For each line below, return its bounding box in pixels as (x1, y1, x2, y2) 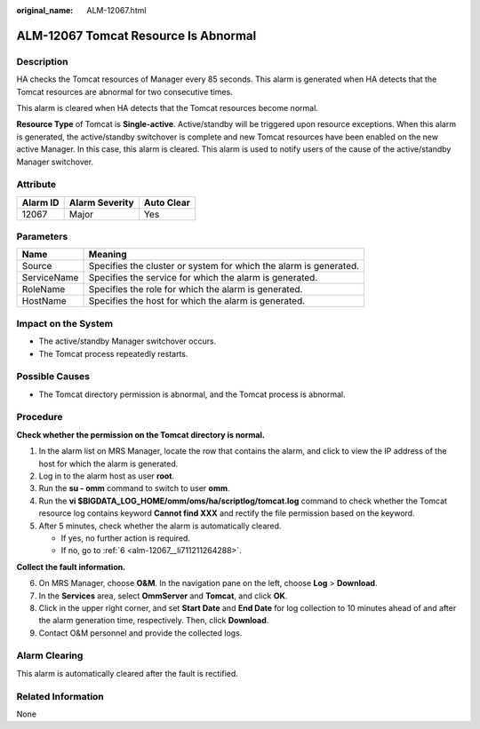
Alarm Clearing (16, 649, 84, 662)
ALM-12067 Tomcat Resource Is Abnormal (16, 28, 257, 44)
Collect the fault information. (16, 561, 126, 572)
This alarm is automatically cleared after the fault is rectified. (16, 668, 239, 678)
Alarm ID (21, 196, 60, 209)
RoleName (21, 283, 66, 296)
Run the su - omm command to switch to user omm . (38, 483, 230, 494)
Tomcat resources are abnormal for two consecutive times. (16, 86, 233, 97)
